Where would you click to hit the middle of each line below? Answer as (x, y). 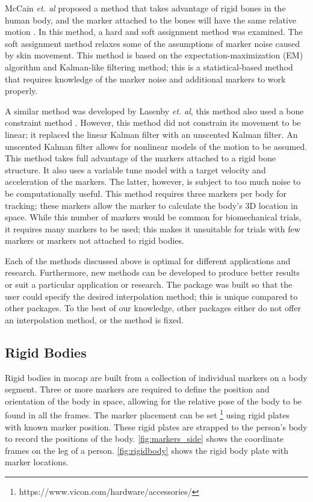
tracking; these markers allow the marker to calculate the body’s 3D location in (151, 205)
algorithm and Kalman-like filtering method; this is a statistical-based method (149, 67)
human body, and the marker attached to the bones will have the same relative (151, 20)
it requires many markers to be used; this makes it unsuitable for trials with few (153, 228)
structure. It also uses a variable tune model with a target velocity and (135, 169)
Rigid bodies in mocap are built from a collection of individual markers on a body (156, 377)
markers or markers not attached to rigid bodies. (95, 240)
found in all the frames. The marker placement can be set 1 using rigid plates (147, 414)
